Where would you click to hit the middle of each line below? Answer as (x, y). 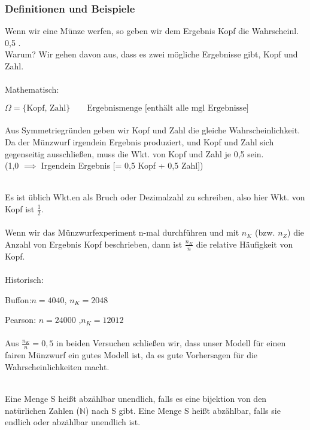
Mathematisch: (32, 89)
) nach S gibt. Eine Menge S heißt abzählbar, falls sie (183, 410)
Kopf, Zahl (46, 108)
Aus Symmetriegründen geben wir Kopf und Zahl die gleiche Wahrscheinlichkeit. (153, 130)
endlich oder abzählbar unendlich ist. (73, 422)
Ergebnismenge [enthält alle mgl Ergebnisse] (168, 108)
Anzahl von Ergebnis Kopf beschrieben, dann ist (94, 244)
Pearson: (21, 320)
